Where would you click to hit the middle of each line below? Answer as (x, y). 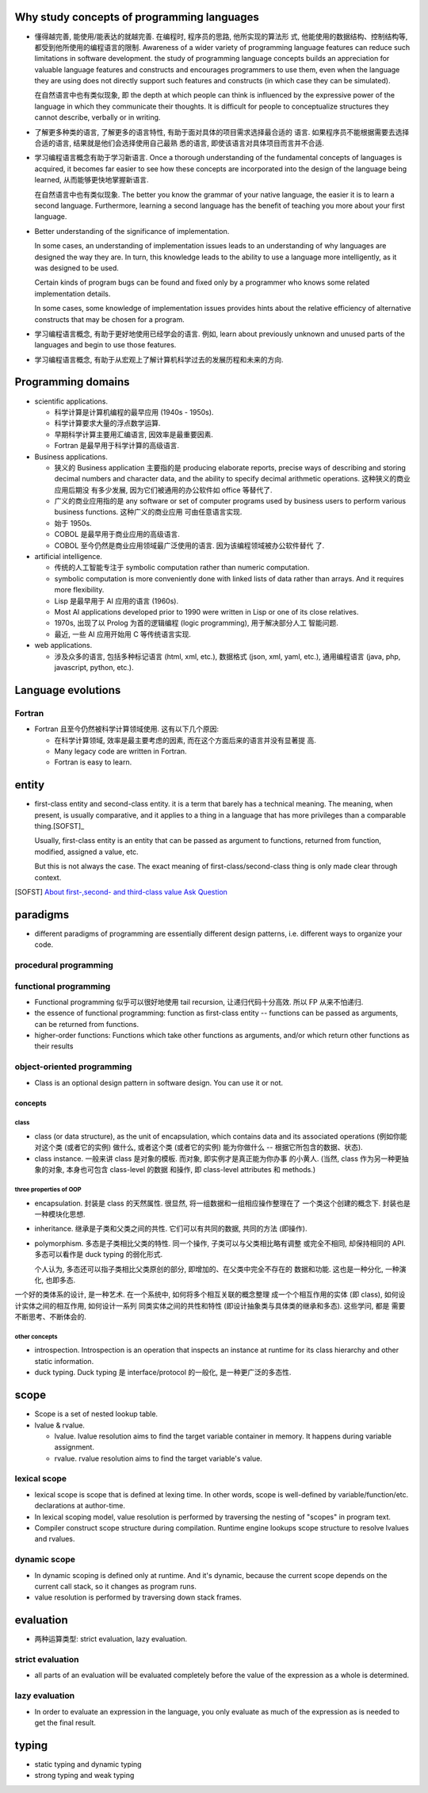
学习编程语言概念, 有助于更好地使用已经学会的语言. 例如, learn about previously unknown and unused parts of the (220, 334)
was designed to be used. (76, 268)
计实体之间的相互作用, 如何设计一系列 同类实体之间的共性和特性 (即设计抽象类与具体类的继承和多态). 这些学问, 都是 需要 (210, 1305)
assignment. (75, 1447)
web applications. (63, 646)
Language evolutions (68, 690)
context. (48, 877)
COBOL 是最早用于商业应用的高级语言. (117, 534)
